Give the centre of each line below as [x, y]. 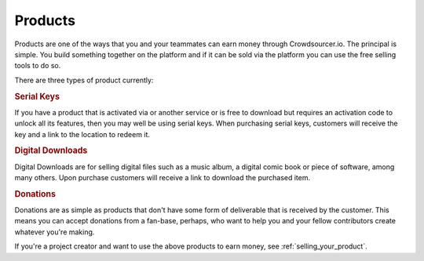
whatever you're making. [55, 232]
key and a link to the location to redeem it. [82, 134]
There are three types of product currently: [84, 80]
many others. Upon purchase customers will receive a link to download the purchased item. [163, 177]
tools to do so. [38, 66]
